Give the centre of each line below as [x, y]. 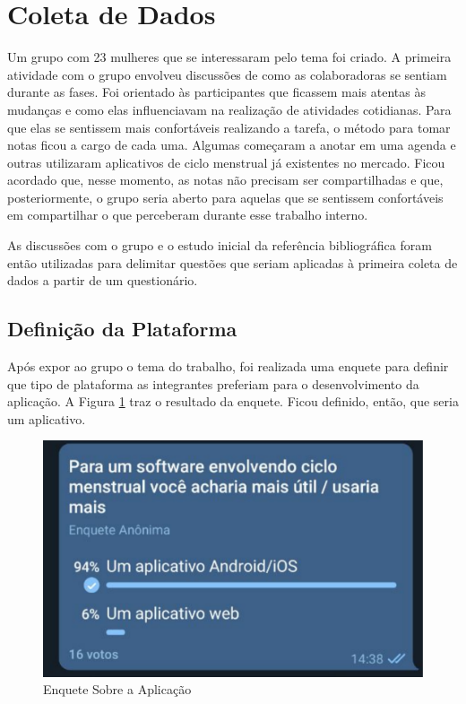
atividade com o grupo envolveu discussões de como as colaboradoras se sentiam [227, 74]
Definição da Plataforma [122, 329]
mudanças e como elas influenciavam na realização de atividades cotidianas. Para [229, 109]
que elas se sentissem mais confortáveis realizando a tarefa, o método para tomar [229, 127]
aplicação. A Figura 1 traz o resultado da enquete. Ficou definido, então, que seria [233, 401]
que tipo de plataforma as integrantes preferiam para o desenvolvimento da [213, 383]
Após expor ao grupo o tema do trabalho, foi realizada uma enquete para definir [228, 366]
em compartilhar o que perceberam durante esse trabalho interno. [188, 215]
